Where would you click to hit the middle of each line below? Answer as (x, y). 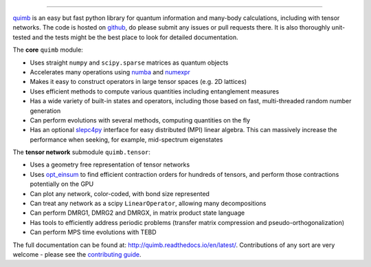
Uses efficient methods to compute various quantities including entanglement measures (155, 91)
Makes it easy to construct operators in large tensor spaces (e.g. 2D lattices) (138, 82)
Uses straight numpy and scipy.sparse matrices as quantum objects (129, 63)
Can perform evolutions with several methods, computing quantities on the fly (140, 120)
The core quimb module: (48, 50)
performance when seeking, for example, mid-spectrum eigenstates (126, 139)
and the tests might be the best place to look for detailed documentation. (135, 37)
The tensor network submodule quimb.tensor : (82, 152)
